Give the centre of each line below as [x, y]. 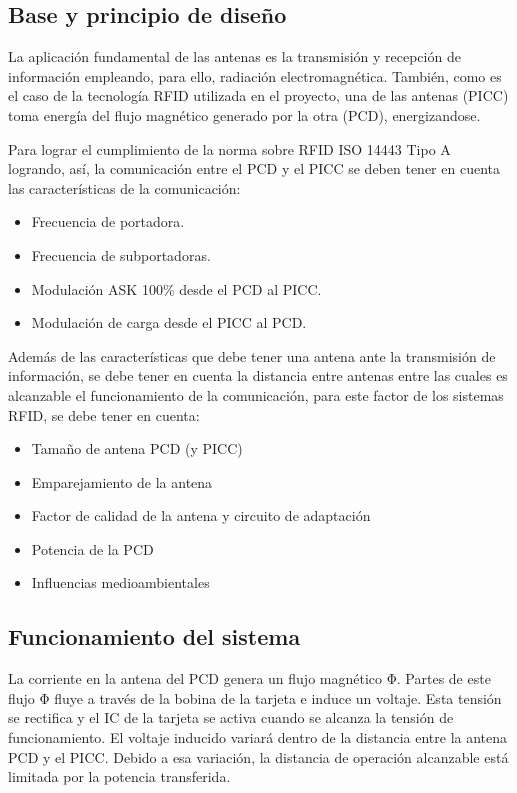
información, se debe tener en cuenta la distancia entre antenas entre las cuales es [258, 375]
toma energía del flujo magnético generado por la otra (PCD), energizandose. [244, 114]
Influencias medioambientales [120, 582]
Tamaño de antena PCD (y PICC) [137, 448]
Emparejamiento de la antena [122, 481]
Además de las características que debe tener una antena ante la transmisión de [252, 355]
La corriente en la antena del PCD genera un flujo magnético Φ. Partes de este [249, 678]
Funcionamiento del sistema [154, 636]
